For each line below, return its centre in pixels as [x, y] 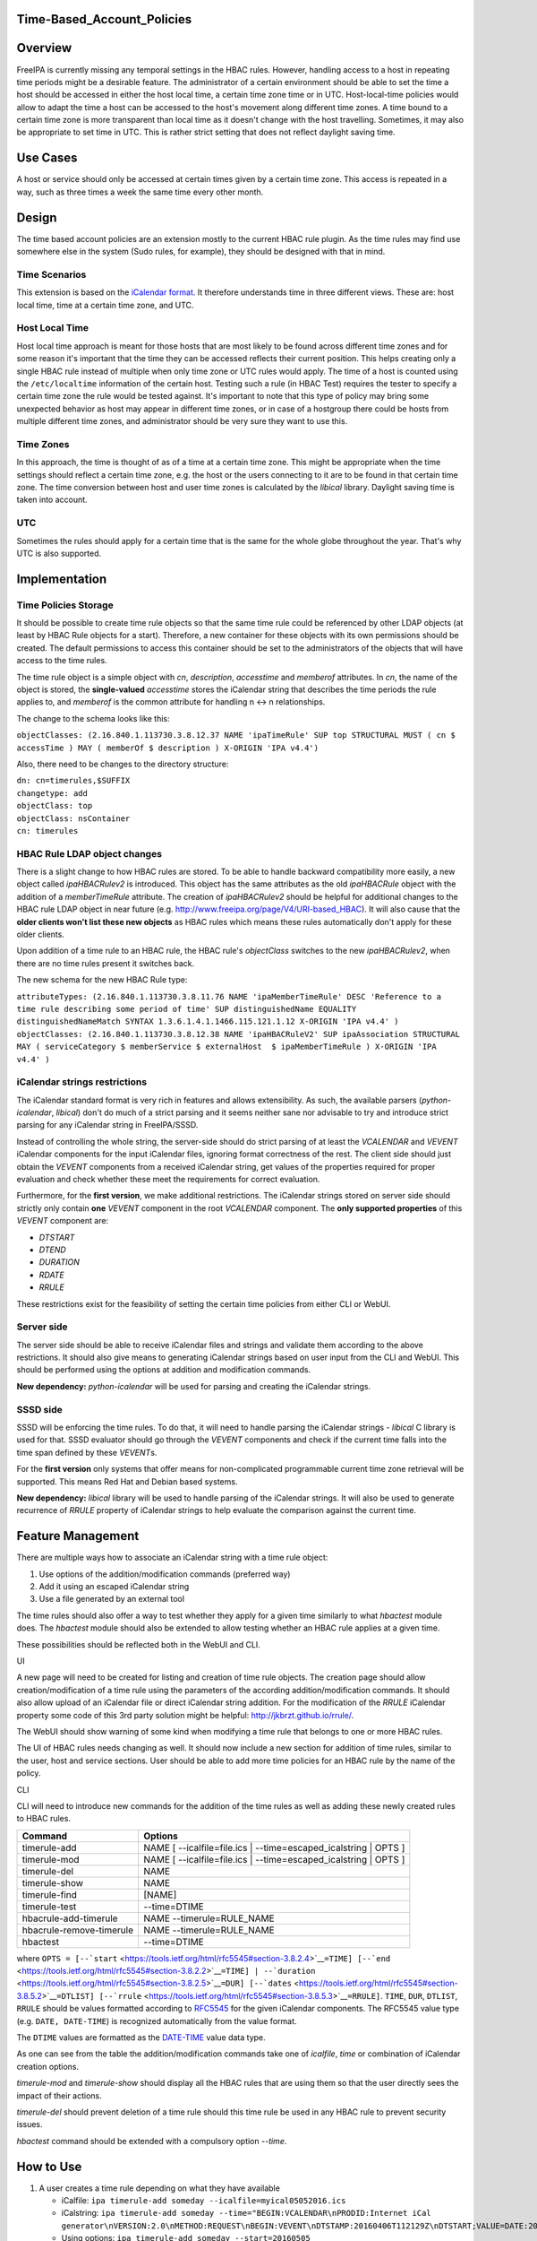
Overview [44, 48]
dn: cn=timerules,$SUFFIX [73, 781]
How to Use [49, 2166]
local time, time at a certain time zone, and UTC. [105, 305]
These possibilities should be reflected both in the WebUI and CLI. [139, 1644]
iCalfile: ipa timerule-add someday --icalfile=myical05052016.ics [204, 2201]
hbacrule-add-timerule [70, 1918]
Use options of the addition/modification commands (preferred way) [165, 1574]
